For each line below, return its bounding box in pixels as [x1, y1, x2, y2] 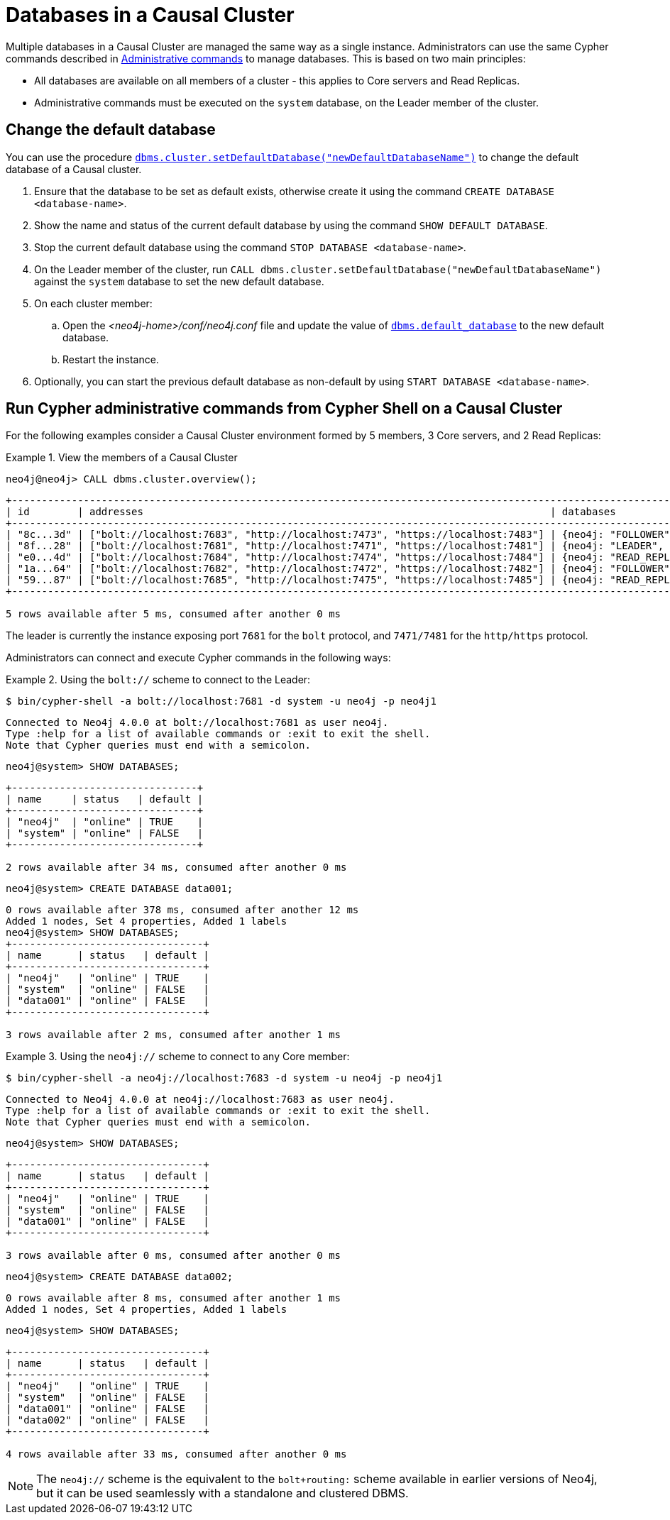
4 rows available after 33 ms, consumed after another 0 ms [6, 1448, 347, 1460]
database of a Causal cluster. [6, 163, 142, 175]
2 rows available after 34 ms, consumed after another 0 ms [6, 861, 347, 874]
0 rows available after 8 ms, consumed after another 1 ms [6, 1292, 341, 1304]
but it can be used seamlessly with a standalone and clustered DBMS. [36, 1486, 409, 1501]
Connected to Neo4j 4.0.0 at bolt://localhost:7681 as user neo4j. [6, 717, 389, 729]
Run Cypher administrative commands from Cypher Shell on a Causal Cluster [6, 400, 563, 418]
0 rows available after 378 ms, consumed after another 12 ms [6, 904, 359, 916]
